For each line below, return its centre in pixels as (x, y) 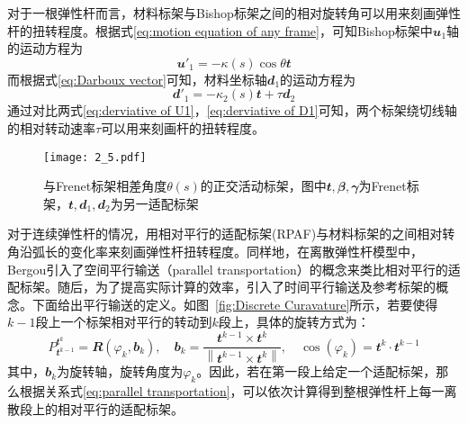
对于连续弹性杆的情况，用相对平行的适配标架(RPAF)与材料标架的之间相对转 (231, 234)
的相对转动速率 (51, 127)
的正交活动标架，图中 (263, 186)
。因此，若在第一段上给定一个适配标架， (316, 371)
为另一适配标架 (154, 203)
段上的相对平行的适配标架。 (101, 408)
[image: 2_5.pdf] (95, 157)
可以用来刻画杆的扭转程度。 (183, 127)
